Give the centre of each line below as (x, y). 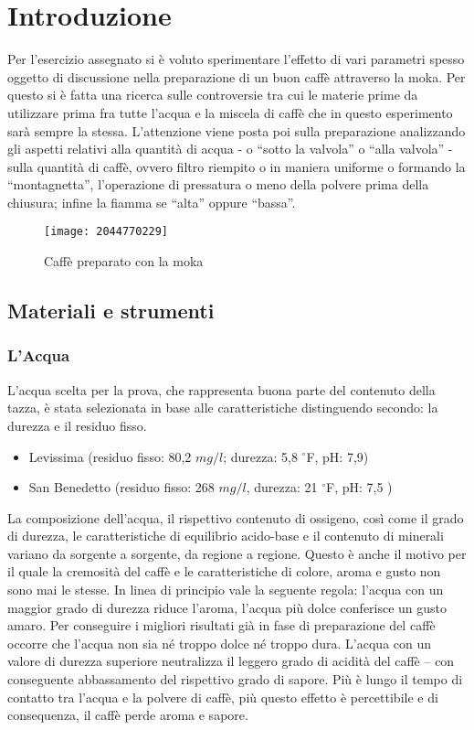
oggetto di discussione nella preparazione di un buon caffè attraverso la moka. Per (237, 76)
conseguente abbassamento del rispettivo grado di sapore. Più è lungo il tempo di (235, 679)
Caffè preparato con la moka (124, 261)
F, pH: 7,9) (337, 456)
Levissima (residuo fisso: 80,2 (110, 456)
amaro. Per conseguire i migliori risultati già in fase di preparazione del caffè (221, 625)
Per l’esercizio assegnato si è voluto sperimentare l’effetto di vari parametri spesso (236, 59)
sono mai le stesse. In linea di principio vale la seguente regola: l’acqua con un (226, 590)
